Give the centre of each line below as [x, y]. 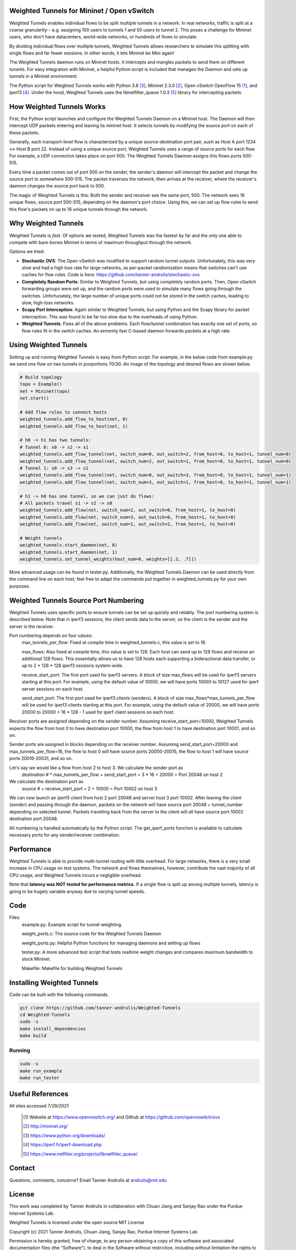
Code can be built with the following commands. [59, 994]
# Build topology [41, 377]
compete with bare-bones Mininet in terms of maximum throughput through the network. [101, 242]
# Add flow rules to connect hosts [63, 412]
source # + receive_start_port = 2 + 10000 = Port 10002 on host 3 [89, 788]
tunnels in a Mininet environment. [43, 76]
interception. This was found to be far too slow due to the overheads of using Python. [110, 316]
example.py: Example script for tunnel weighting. [72, 924]
